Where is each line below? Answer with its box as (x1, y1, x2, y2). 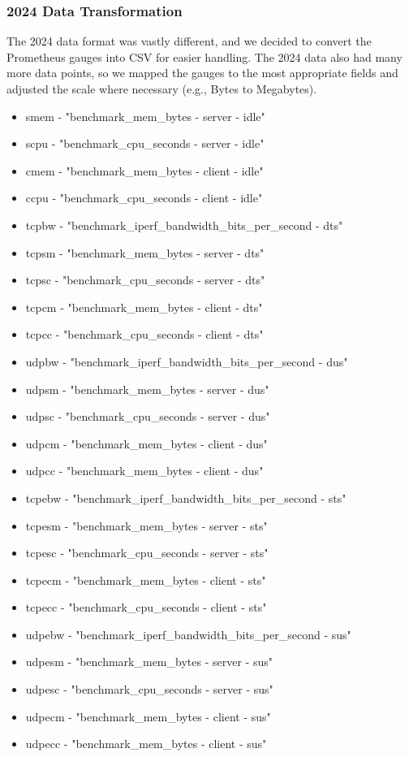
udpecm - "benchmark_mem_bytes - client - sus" (25, 707, 271, 725)
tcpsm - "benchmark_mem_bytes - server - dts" (25, 244, 265, 261)
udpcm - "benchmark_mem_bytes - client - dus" (25, 435, 268, 452)
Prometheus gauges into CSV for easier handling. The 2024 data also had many (6, 48, 403, 65)
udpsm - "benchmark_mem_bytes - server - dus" (25, 380, 269, 397)
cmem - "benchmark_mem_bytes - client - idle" (25, 162, 264, 179)
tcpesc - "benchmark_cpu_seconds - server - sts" (25, 544, 269, 561)
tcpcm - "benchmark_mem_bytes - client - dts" (25, 298, 263, 315)
